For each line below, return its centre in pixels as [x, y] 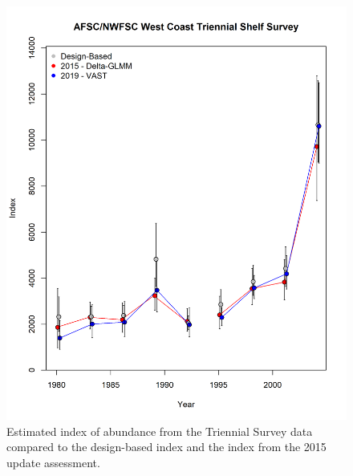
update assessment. [53, 462]
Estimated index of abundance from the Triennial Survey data [160, 431]
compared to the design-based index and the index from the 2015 [166, 447]
